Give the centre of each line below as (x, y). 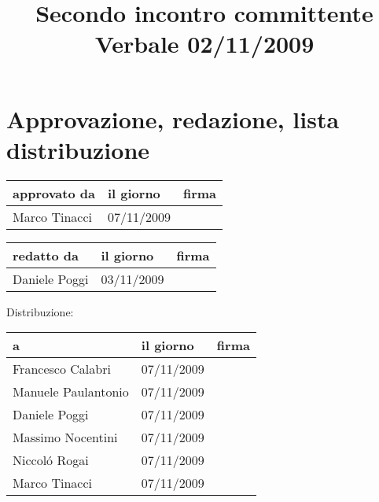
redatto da (46, 255)
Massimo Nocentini (65, 437)
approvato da (54, 193)
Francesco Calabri (62, 369)
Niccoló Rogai (51, 460)
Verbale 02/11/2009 (204, 44)
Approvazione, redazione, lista (173, 118)
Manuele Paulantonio (71, 392)
